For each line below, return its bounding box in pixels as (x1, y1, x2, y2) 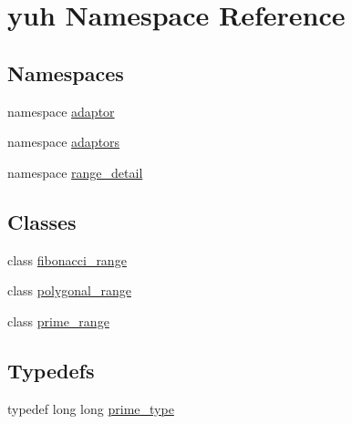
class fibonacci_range (7, 250, 127, 269)
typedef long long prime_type (7, 398, 174, 418)
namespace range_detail (7, 162, 143, 181)
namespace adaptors (7, 132, 120, 151)
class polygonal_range (7, 281, 131, 300)
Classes (7, 207, 77, 235)
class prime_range (7, 311, 109, 330)
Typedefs (7, 356, 95, 384)
